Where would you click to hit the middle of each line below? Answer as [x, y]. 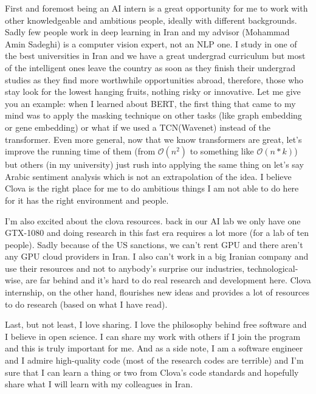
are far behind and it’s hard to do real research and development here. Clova [168, 280]
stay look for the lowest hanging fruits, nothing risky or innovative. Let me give [153, 92]
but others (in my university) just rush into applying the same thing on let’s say [154, 164]
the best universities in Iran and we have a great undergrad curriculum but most [155, 56]
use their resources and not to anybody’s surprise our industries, [125, 268]
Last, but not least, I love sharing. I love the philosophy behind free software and [156, 324]
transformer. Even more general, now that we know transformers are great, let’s [153, 139]
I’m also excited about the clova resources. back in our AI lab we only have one [153, 220]
